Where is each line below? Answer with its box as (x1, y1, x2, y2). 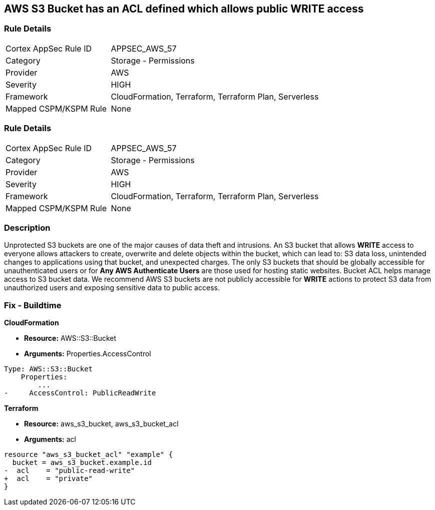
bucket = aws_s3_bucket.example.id (12, 458, 152, 467)
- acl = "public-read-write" (4, 466, 135, 475)
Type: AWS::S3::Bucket (4, 365, 93, 373)
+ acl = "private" (4, 474, 93, 483)
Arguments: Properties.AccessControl (24, 349, 151, 358)
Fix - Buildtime (4, 300, 62, 310)
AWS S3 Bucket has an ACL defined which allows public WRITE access (4, 3, 364, 15)
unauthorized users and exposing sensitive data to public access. (4, 283, 220, 292)
